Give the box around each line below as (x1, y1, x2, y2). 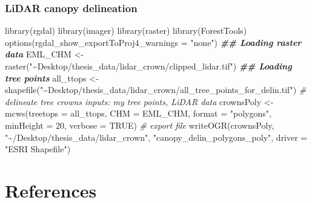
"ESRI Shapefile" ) (5, 143, 71, 155)
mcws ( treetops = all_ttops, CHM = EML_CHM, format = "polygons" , (5, 107, 271, 120)
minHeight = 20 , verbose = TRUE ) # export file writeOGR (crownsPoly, (5, 118, 274, 131)
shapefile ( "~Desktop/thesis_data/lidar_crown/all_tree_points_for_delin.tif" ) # (5, 83, 307, 96)
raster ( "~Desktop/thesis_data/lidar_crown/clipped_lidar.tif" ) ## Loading (5, 60, 292, 72)
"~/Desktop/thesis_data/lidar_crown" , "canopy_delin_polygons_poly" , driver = (5, 130, 308, 143)
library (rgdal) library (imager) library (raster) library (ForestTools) (5, 24, 247, 37)
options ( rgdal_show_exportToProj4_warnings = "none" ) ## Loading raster (5, 36, 302, 48)
